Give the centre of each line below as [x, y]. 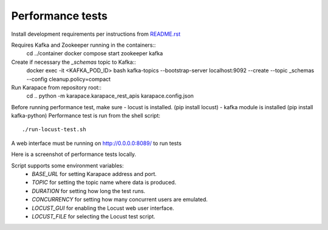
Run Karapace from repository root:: [56, 87]
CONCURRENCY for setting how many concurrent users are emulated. [120, 200]
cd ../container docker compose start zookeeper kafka [95, 53]
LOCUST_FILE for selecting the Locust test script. [94, 216]
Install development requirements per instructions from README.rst [96, 34]
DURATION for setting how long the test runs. [89, 191]
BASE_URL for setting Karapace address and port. [94, 174]
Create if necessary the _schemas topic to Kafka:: [73, 62]
